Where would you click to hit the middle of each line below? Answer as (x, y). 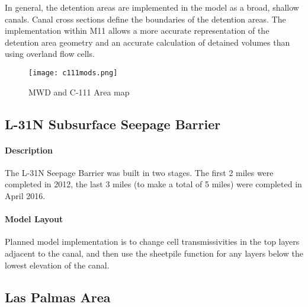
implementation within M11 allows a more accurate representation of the (137, 31)
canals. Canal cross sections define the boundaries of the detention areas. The (145, 19)
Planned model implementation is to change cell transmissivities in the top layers (152, 242)
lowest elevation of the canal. (57, 265)
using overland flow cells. (50, 54)
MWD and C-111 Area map (79, 92)
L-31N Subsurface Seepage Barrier (113, 124)
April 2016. (25, 195)
